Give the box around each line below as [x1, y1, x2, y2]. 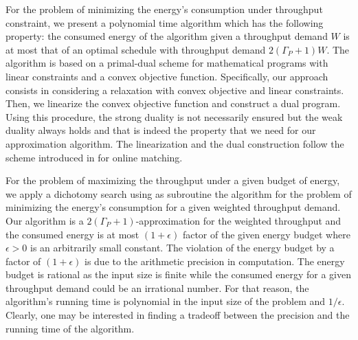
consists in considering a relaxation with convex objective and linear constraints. [5, 82, 344, 97]
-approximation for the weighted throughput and [135, 213, 342, 227]
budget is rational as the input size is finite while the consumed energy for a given [5, 267, 351, 282]
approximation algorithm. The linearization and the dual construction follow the [5, 136, 344, 150]
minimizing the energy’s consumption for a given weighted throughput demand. [5, 200, 341, 214]
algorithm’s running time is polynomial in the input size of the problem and [5, 294, 326, 308]
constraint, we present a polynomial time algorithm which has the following [5, 15, 324, 30]
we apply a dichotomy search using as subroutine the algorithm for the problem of [5, 186, 352, 201]
